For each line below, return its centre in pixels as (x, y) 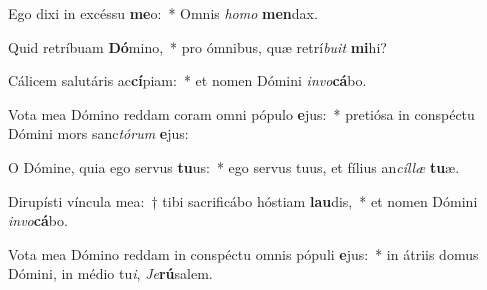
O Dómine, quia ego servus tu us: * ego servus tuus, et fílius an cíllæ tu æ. (234, 166)
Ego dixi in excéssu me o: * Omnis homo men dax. (163, 13)
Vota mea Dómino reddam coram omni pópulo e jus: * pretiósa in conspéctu (241, 113)
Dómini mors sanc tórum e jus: (98, 133)
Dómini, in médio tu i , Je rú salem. (110, 273)
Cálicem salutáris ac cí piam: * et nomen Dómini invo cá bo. (187, 80)
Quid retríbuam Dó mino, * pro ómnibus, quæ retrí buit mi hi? (197, 46)
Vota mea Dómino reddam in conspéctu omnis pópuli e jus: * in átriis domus (243, 253)
